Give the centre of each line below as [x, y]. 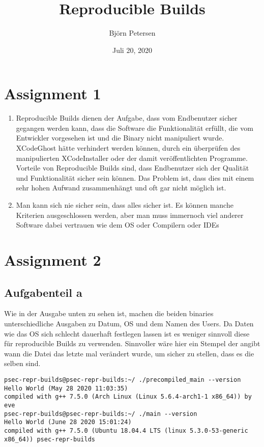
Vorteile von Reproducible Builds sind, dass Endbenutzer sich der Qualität [133, 168]
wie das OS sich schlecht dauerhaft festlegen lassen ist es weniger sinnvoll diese [127, 333]
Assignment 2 [53, 259]
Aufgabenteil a [43, 292]
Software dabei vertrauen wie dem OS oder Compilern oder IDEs [118, 225]
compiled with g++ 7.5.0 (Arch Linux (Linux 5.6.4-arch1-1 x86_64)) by [128, 397]
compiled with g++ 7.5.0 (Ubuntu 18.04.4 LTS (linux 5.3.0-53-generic [126, 430]
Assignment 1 [53, 93]
